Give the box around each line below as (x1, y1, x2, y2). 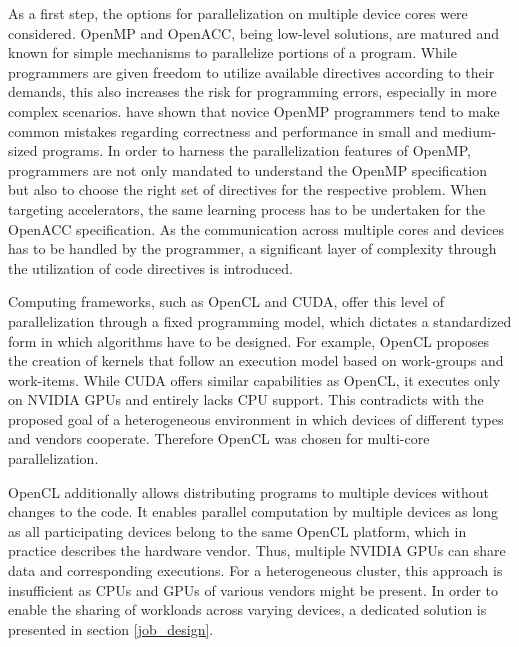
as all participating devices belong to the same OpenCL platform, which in (8, 520, 467, 541)
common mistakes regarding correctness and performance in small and (8, 120, 438, 141)
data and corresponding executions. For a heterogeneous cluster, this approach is (8, 560, 503, 581)
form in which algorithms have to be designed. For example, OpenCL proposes (8, 330, 490, 351)
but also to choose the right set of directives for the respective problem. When (8, 179, 487, 200)
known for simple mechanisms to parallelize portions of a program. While (8, 42, 457, 63)
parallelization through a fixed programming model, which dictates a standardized (8, 310, 512, 331)
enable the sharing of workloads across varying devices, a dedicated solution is (8, 599, 487, 620)
